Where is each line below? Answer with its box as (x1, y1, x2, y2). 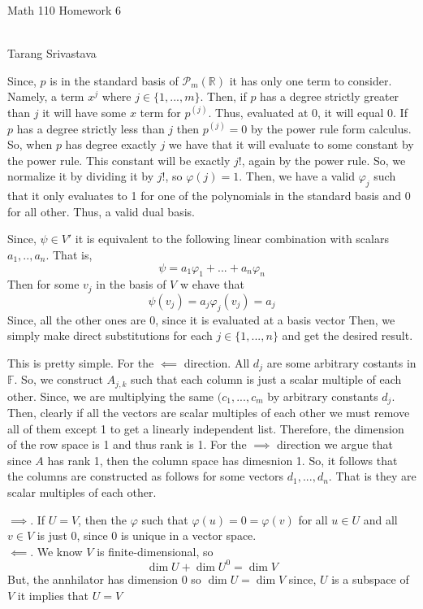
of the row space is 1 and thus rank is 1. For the (7, 436, 247, 453)
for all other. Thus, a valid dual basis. (7, 202, 195, 220)
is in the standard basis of (50, 72, 179, 89)
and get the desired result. (282, 327, 413, 344)
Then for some (7, 276, 80, 293)
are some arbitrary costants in (266, 354, 417, 371)
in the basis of (96, 276, 166, 293)
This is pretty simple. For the (7, 354, 154, 371)
